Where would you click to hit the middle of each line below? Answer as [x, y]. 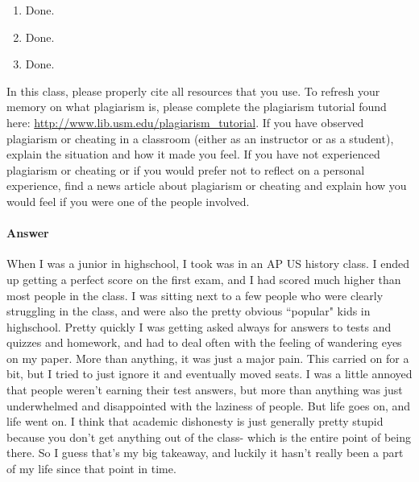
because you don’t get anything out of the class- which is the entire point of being [209, 437]
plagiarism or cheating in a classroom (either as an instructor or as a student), [200, 138]
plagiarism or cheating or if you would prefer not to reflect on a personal [186, 169]
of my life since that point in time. [91, 469]
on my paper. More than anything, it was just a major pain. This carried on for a [208, 358]
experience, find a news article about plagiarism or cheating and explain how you [207, 185]
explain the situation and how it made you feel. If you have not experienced [193, 154]
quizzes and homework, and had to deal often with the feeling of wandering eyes [204, 342]
